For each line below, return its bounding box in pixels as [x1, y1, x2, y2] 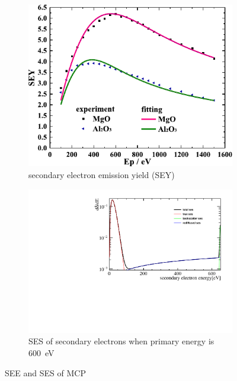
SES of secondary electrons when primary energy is [28, 335, 214, 347]
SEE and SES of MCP [5, 366, 86, 379]
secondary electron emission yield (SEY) [28, 169, 175, 181]
